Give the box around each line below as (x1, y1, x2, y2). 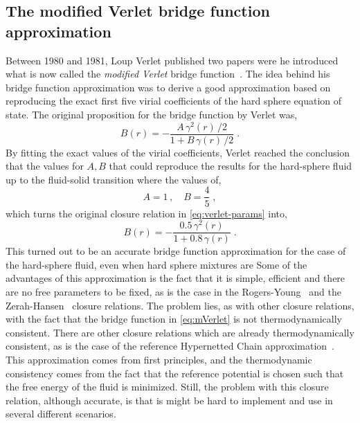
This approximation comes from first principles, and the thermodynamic (6, 352, 312, 367)
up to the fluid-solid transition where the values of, (6, 172, 222, 186)
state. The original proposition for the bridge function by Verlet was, (6, 107, 298, 121)
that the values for (6, 159, 84, 173)
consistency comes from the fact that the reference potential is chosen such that (6, 366, 344, 380)
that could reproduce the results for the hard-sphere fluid (109, 159, 352, 173)
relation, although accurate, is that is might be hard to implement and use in (6, 393, 333, 407)
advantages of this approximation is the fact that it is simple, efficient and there (6, 271, 345, 285)
